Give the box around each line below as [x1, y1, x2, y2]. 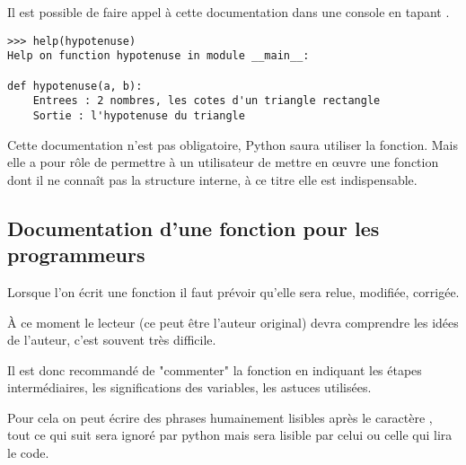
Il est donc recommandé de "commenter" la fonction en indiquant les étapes [7, 360, 422, 379]
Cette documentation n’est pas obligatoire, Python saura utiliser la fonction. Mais [7, 135, 459, 154]
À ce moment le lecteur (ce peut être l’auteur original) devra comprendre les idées [7, 312, 459, 331]
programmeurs [7, 241, 145, 268]
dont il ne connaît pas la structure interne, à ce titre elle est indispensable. [7, 170, 418, 189]
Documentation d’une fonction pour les [7, 214, 380, 241]
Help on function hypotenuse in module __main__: [7, 49, 310, 63]
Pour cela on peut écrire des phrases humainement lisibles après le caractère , [7, 408, 433, 426]
